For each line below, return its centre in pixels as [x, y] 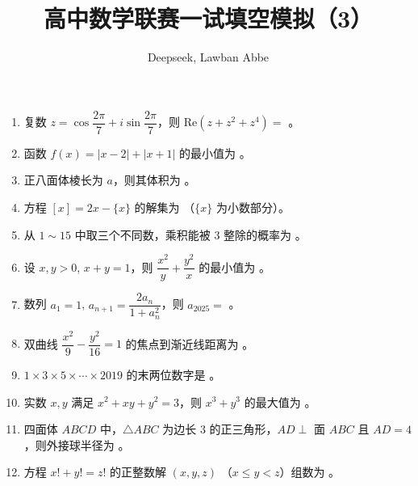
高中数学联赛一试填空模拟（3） [208, 18]
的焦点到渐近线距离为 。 [190, 343]
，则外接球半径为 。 [77, 444]
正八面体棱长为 [63, 180]
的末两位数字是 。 [173, 374]
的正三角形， [243, 429]
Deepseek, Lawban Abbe [208, 57]
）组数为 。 [310, 472]
